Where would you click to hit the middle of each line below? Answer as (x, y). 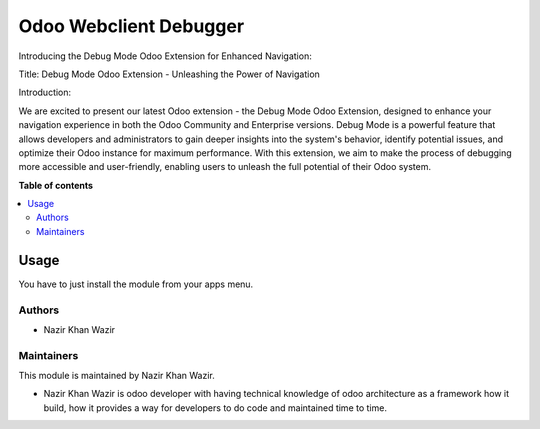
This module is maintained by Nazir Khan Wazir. (116, 376)
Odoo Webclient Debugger (131, 26)
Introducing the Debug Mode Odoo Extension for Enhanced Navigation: (165, 56)
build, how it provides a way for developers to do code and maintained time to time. (215, 407)
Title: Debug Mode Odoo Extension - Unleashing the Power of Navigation (169, 74)
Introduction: (45, 92)
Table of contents (56, 185)
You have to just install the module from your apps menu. (136, 284)
